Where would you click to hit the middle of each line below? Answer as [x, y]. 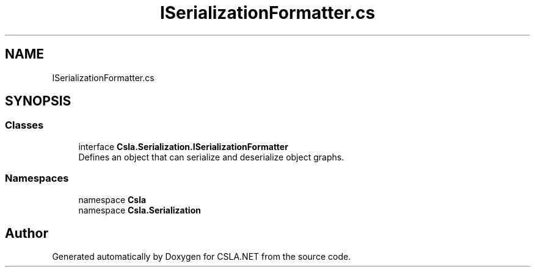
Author [27, 233]
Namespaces [37, 178]
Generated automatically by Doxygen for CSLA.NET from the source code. [202, 257]
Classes [24, 125]
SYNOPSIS [38, 101]
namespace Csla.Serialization [140, 210]
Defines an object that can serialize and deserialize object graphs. [211, 157]
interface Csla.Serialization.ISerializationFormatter [183, 146]
